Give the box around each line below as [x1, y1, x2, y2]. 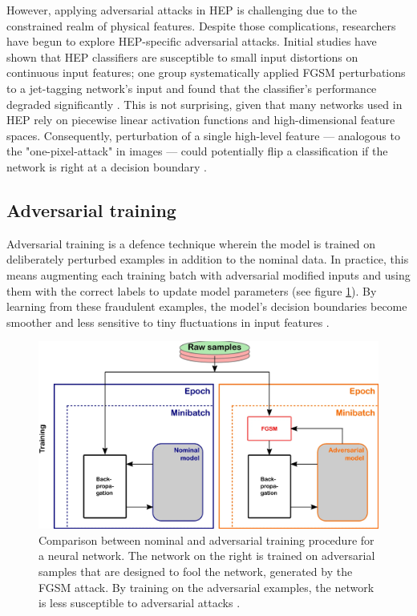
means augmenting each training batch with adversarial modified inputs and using [6, 266, 411, 283]
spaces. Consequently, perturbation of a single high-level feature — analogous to [6, 127, 400, 143]
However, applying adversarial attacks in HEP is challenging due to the [6, 2, 358, 18]
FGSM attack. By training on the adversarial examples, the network [38, 578, 374, 595]
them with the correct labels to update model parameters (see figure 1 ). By [6, 282, 377, 299]
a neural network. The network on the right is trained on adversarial [38, 547, 375, 564]
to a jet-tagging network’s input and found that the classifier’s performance [6, 79, 377, 96]
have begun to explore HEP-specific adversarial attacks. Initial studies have [6, 33, 377, 50]
